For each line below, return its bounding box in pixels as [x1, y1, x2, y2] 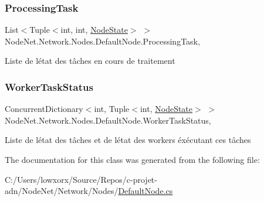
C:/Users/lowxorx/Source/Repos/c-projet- [5, 173, 157, 185]
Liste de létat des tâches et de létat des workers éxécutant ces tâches [5, 134, 251, 146]
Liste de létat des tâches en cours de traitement [5, 54, 175, 67]
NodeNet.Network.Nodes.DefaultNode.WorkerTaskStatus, [5, 114, 211, 126]
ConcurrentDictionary [5, 103, 83, 115]
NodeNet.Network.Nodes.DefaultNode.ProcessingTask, [5, 35, 200, 47]
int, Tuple [94, 103, 130, 115]
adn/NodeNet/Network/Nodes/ [5, 185, 119, 197]
